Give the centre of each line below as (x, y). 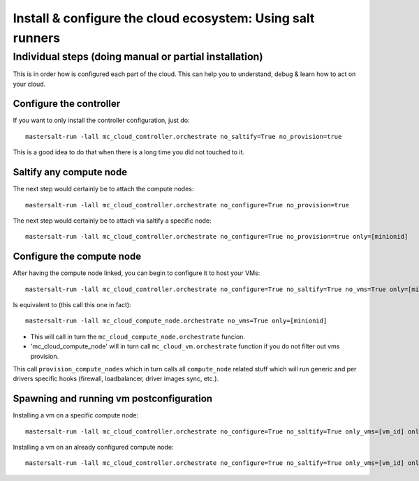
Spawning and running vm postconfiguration (113, 399)
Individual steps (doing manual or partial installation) (138, 57)
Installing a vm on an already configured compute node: (93, 447)
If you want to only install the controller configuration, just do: (101, 120)
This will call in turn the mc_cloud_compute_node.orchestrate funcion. (138, 336)
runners (37, 38)
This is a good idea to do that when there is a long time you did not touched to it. (128, 152)
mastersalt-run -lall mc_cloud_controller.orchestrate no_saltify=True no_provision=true (184, 136)
